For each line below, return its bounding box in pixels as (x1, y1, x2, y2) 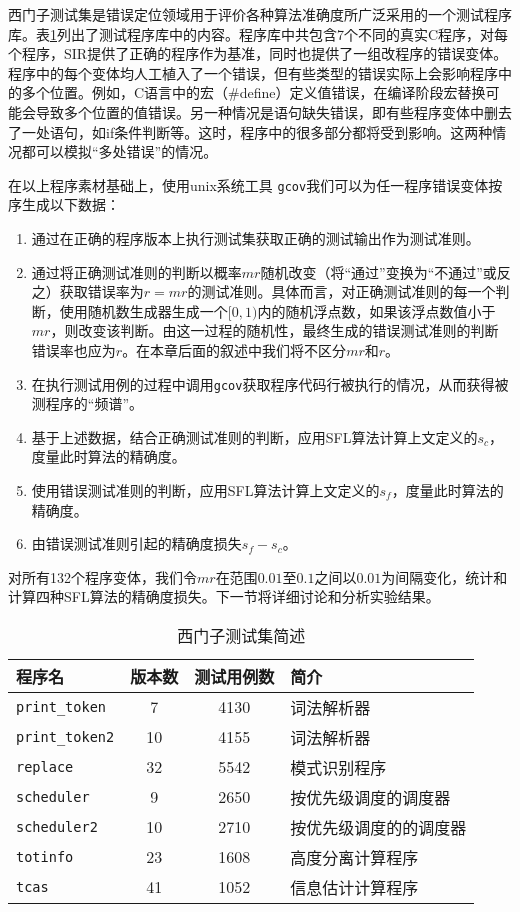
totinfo (16, 848, 74, 865)
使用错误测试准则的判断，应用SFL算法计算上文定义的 (31, 480, 380, 500)
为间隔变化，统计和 (381, 566, 508, 587)
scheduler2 (16, 818, 98, 835)
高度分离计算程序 (290, 845, 419, 869)
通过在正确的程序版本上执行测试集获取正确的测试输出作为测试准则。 (31, 228, 480, 248)
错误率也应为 (31, 339, 116, 360)
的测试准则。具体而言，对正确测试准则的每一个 (187, 281, 496, 302)
